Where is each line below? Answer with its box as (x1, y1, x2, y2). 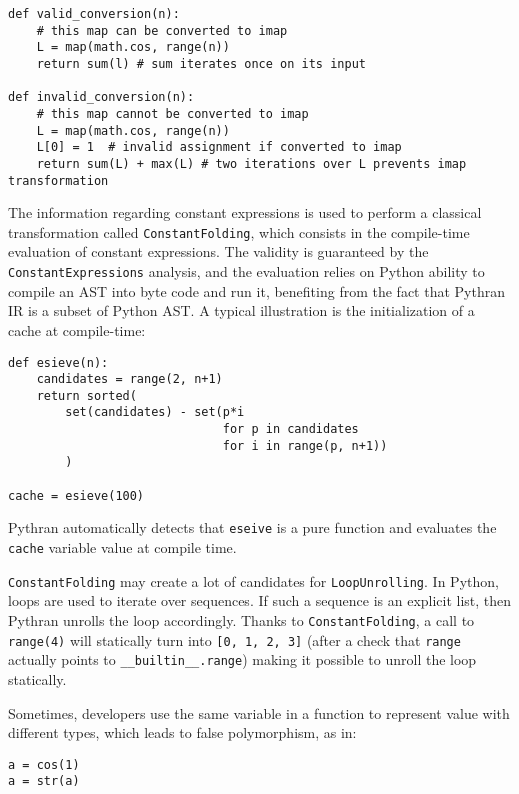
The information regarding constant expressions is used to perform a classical (8, 202, 482, 223)
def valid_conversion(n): (8, 7, 180, 21)
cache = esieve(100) (8, 488, 145, 503)
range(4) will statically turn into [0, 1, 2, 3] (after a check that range (8, 629, 461, 650)
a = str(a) (8, 774, 80, 789)
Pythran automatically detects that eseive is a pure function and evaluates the (8, 517, 497, 538)
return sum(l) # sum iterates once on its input (36, 56, 366, 71)
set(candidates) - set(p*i (65, 405, 245, 420)
